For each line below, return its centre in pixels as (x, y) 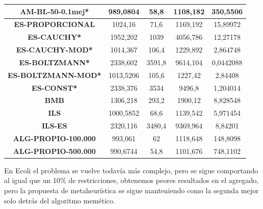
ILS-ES (54, 126)
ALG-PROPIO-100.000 (54, 138)
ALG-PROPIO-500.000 (54, 151)
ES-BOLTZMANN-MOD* (55, 75)
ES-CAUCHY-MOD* (54, 50)
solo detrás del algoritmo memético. (60, 200)
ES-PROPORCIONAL (55, 24)
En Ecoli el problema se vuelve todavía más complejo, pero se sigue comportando (131, 170)
